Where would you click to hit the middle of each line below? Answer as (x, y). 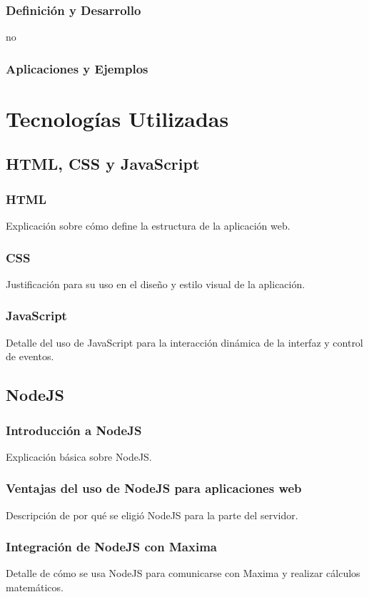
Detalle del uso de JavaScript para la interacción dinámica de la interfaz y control (184, 342)
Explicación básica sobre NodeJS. (79, 456)
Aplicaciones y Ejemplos (77, 68)
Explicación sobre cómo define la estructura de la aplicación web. (148, 226)
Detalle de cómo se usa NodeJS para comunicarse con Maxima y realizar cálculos (183, 573)
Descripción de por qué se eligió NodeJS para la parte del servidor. (152, 515)
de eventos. (30, 356)
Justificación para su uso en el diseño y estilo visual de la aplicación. (156, 284)
